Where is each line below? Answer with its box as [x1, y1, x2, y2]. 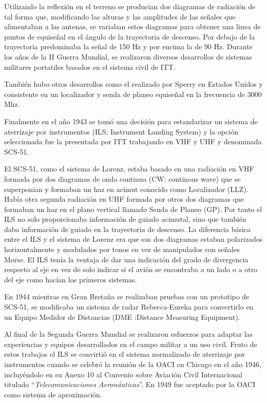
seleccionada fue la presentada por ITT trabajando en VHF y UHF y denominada [4, 136, 262, 147]
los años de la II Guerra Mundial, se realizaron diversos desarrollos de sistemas [4, 51, 252, 62]
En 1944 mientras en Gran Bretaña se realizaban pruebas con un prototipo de [4, 291, 250, 302]
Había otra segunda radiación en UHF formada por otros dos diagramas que [4, 194, 244, 204]
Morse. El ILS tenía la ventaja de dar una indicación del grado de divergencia [4, 254, 249, 264]
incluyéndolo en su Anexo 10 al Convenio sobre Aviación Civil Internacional [4, 369, 242, 379]
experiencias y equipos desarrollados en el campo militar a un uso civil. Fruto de [4, 338, 257, 349]
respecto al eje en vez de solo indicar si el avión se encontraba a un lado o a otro [4, 264, 258, 275]
